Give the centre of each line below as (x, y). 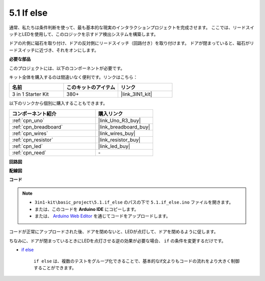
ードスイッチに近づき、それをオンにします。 (54, 50)
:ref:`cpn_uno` (28, 120)
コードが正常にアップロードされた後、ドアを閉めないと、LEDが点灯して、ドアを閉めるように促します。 (114, 232)
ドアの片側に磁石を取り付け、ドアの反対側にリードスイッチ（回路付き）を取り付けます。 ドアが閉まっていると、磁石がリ (132, 43)
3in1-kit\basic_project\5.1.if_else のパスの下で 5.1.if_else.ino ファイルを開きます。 (134, 202)
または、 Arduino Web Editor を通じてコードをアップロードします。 (103, 216)
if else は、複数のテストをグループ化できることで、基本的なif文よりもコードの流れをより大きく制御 (137, 261)
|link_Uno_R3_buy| (119, 120)
